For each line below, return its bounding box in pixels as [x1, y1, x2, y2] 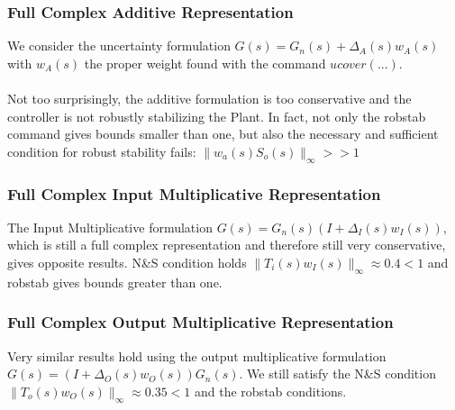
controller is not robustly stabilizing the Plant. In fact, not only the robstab [7, 106, 426, 125]
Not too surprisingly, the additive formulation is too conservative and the [7, 89, 412, 107]
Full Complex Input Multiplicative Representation [7, 182, 381, 205]
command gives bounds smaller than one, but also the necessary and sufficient [7, 124, 439, 143]
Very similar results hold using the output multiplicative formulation [7, 346, 387, 365]
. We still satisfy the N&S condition [239, 364, 436, 383]
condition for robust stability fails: [7, 141, 196, 160]
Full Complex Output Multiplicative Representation [7, 311, 394, 333]
